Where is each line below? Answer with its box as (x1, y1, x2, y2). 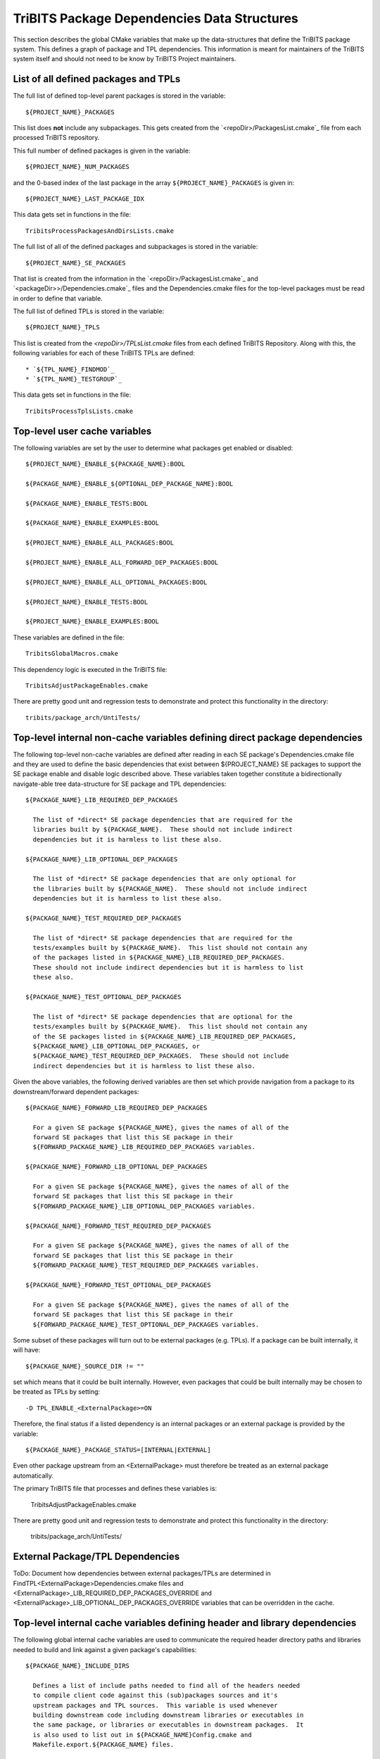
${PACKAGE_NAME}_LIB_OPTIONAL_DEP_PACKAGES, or (32, 1042, 201, 1050)
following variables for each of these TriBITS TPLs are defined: (13, 349, 195, 357)
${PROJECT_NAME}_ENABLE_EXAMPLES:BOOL (25, 618, 160, 626)
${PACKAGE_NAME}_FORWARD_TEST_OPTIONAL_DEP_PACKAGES (25, 1281, 211, 1289)
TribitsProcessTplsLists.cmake (25, 407, 134, 415)
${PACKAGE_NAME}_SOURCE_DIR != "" (25, 1362, 144, 1370)
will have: (13, 1346, 41, 1354)
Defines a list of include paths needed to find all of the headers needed (32, 1682, 300, 1689)
